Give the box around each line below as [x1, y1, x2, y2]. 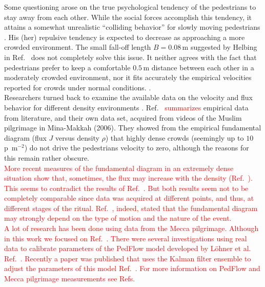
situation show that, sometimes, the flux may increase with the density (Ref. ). [4, 173, 253, 183]
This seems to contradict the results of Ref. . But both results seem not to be [4, 182, 249, 193]
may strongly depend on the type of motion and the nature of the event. [4, 213, 232, 223]
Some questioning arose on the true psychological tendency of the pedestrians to [4, 2, 256, 12]
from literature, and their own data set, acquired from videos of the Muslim [4, 112, 242, 123]
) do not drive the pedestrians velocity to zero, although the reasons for [24, 142, 249, 153]
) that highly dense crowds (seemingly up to [105, 132, 244, 143]
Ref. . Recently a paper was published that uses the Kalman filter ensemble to [4, 253, 251, 263]
